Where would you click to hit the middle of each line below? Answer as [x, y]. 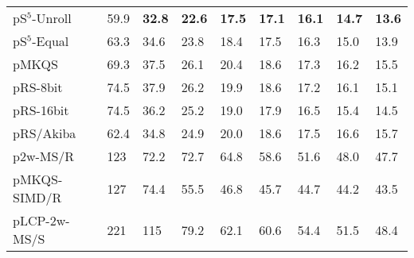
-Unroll [52, 18]
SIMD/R [37, 197]
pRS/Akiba [45, 133]
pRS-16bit [41, 110]
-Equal [51, 41]
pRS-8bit [38, 87]
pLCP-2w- [41, 220]
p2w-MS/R [44, 156]
